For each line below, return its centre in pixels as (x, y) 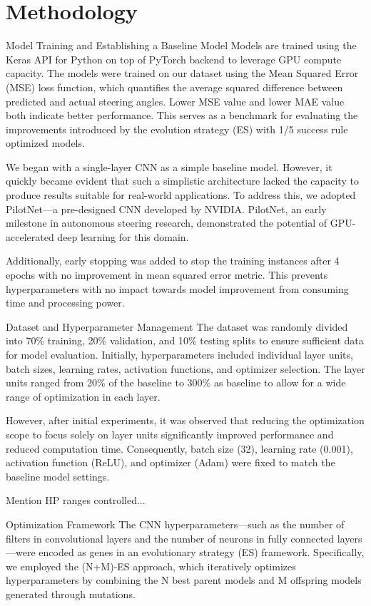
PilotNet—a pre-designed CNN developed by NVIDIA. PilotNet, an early (166, 209)
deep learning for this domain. (123, 236)
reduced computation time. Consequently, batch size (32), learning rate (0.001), (179, 448)
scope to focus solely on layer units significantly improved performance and (170, 434)
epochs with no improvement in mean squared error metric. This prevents (167, 275)
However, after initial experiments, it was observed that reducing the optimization (185, 420)
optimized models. (45, 143)
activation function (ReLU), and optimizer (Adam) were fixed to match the (171, 462)
